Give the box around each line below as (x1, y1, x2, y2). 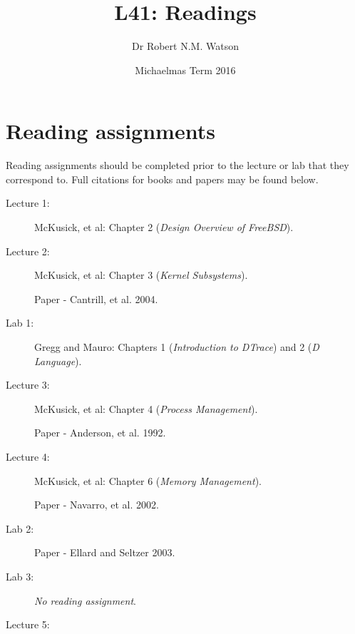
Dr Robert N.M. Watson (132, 39, 239, 53)
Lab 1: (6, 315, 34, 330)
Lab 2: (6, 521, 34, 536)
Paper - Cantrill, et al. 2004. (34, 291, 158, 306)
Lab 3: (6, 568, 34, 583)
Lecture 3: (6, 377, 50, 392)
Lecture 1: (6, 195, 50, 210)
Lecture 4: (6, 449, 50, 464)
